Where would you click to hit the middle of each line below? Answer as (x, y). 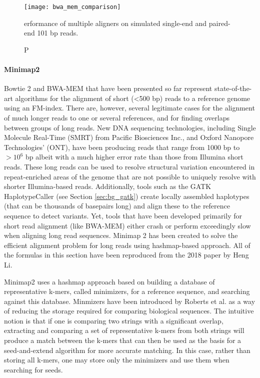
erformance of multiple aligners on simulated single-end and (115, 23)
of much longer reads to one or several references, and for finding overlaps (117, 118)
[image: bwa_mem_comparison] (72, 7)
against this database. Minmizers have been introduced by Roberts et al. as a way (130, 301)
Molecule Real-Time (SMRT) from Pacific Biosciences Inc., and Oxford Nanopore (129, 137)
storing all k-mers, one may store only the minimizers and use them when (117, 360)
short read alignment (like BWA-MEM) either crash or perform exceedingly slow (127, 225)
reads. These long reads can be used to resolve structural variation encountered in (129, 166)
